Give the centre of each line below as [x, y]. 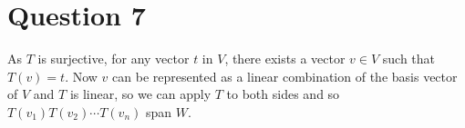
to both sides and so [283, 94]
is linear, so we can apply [140, 94]
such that [409, 59]
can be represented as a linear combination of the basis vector [285, 76]
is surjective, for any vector [114, 59]
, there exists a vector [285, 59]
